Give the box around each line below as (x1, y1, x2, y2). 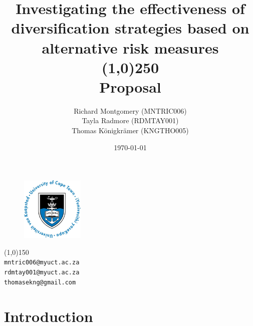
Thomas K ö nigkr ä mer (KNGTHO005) (72, 125, 189, 136)
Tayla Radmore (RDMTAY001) (82, 115, 179, 126)
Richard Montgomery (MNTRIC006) (74, 105, 187, 116)
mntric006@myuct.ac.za (4, 259, 80, 266)
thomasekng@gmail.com (4, 278, 76, 286)
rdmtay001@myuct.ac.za (4, 269, 80, 276)
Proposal (99, 76, 161, 97)
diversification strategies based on (11, 18, 249, 38)
